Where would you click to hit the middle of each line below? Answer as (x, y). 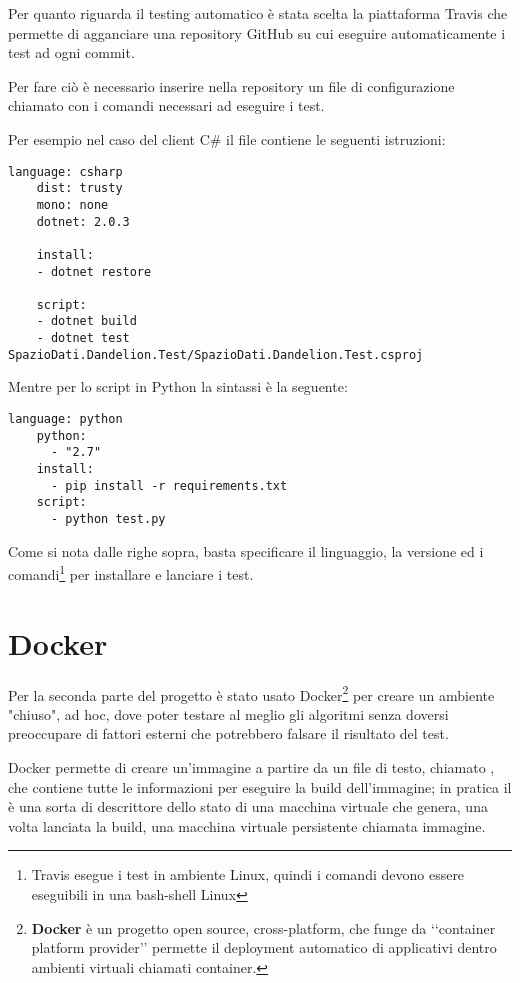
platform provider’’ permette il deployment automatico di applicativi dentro (264, 947)
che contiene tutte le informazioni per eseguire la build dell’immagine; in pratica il (260, 786)
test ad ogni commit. (71, 52)
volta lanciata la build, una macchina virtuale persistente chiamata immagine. (247, 825)
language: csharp (65, 171)
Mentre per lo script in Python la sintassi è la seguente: (178, 386)
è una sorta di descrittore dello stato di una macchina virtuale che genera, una (248, 806)
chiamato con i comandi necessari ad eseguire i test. (166, 105)
